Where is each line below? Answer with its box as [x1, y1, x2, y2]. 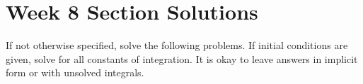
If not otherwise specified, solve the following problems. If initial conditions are [6, 38, 348, 52]
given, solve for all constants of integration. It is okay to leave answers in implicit [6, 51, 358, 66]
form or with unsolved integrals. [6, 65, 144, 80]
